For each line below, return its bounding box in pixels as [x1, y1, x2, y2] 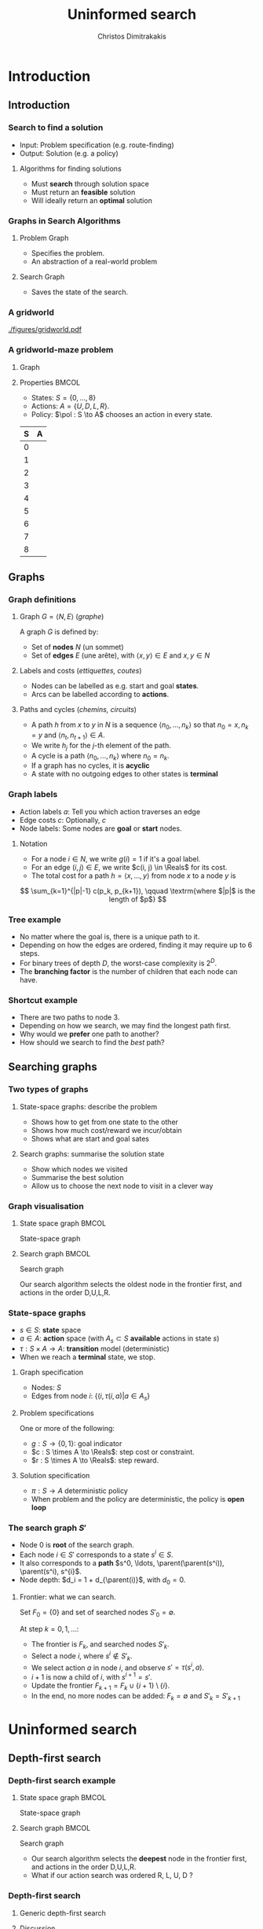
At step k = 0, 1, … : [19, 1625, 79, 1634]
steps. [19, 948, 40, 957]
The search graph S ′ [8, 1522, 87, 1533]
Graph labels [8, 789, 58, 800]
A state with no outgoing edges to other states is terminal [31, 769, 218, 779]
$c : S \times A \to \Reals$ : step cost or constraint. [31, 1447, 195, 1456]
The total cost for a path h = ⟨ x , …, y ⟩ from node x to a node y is [31, 871, 236, 880]
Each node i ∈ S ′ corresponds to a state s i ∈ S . [19, 1548, 174, 1559]
